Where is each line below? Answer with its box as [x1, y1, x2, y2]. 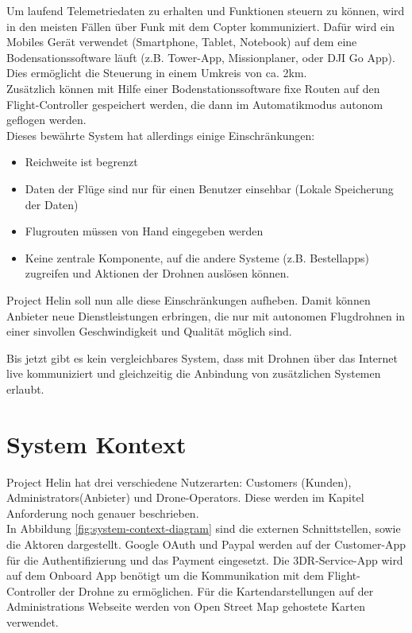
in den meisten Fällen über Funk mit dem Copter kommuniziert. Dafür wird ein [6, 17, 395, 34]
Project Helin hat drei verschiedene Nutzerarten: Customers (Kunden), [6, 473, 352, 490]
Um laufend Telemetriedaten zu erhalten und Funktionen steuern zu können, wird [6, 2, 405, 18]
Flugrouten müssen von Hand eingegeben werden [25, 223, 264, 239]
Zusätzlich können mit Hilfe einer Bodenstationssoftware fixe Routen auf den [6, 80, 380, 96]
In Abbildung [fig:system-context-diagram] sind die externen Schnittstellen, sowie [6, 520, 401, 537]
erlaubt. [6, 380, 44, 397]
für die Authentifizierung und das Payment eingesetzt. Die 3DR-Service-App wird [6, 551, 403, 568]
